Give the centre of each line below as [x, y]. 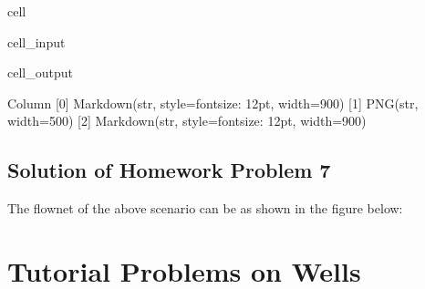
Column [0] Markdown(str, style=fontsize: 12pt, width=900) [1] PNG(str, [213, 103]
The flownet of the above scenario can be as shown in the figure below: [205, 208]
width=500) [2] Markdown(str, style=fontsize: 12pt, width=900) [187, 121]
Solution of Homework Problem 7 [169, 170]
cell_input [36, 41]
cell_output [40, 72]
